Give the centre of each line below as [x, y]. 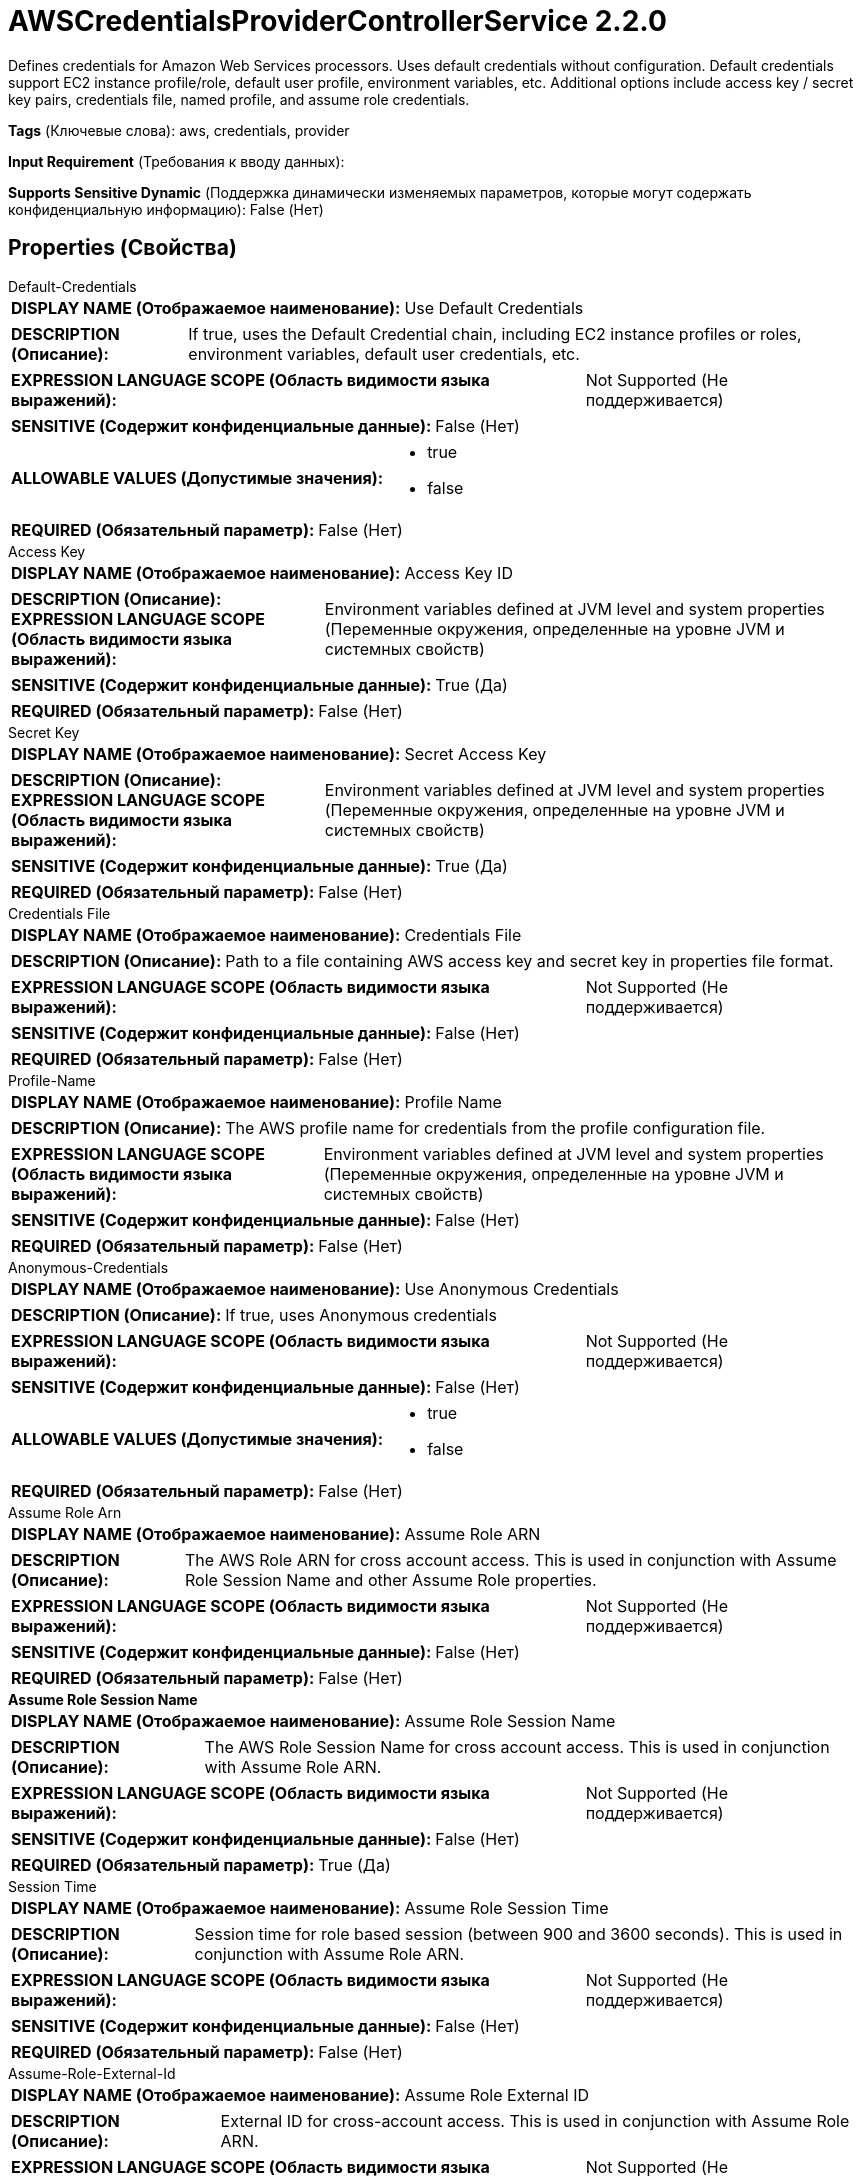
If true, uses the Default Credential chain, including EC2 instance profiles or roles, [495, 333]
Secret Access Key [475, 753]
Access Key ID [458, 572]
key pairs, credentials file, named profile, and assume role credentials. [239, 99]
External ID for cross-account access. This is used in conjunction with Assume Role [535, 2120]
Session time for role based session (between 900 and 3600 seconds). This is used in [518, 1933]
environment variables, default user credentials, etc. [384, 353]
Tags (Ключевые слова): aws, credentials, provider [179, 130]
